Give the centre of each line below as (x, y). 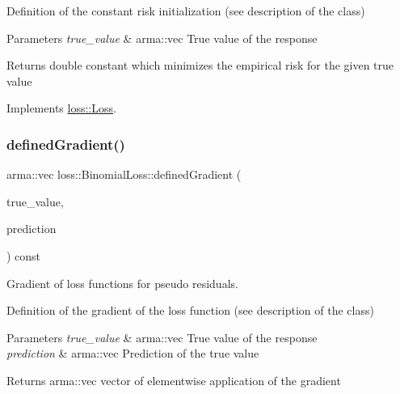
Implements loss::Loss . (61, 108)
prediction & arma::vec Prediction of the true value (133, 353)
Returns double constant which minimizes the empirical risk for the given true (200, 65)
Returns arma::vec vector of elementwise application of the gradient (174, 380)
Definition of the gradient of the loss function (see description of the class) (190, 310)
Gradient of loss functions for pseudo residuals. (122, 283)
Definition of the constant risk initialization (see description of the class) (186, 11)
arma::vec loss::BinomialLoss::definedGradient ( (124, 174)
